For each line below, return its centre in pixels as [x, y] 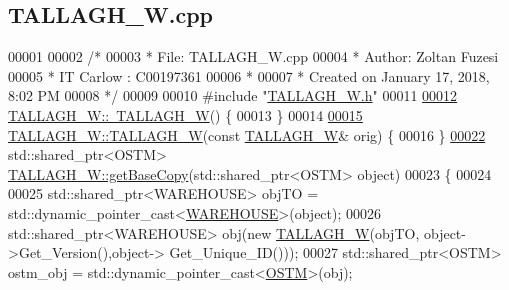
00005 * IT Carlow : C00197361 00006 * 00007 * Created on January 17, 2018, [249, 75]
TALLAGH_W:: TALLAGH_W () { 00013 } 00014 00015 [185, 114]
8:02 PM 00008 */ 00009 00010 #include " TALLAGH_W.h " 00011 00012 [233, 95]
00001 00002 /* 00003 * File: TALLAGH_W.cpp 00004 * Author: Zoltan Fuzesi [253, 56]
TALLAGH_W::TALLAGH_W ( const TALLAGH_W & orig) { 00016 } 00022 [247, 134]
